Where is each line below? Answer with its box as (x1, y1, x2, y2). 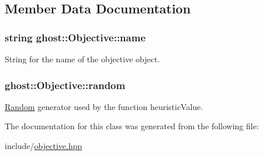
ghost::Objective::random (5, 77, 126, 92)
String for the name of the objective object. (5, 53, 160, 65)
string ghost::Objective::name (5, 30, 146, 44)
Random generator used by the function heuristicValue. (5, 100, 203, 112)
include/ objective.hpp (5, 140, 82, 151)
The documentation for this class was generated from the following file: (5, 120, 259, 132)
